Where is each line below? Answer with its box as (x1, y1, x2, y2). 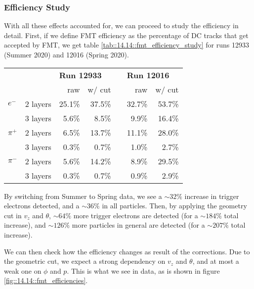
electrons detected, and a (4, 200, 80, 211)
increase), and (4, 220, 46, 230)
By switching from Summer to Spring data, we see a (4, 191, 162, 201)
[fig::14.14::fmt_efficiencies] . (4, 275, 88, 286)
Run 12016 (127, 69, 169, 81)
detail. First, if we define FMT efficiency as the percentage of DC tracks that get (4, 30, 249, 40)
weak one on (4, 265, 42, 276)
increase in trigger (184, 191, 239, 201)
